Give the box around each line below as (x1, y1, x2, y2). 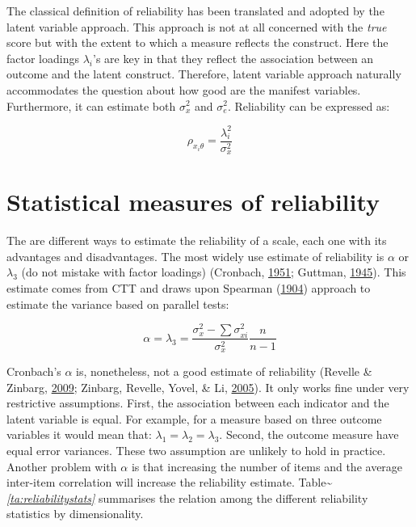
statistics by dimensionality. (6, 505, 144, 522)
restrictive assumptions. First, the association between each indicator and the (6, 394, 389, 411)
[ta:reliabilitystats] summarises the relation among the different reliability (6, 489, 368, 506)
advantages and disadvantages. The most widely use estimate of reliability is (6, 247, 384, 264)
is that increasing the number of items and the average (131, 457, 403, 474)
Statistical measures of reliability (6, 185, 380, 218)
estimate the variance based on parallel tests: (6, 295, 229, 312)
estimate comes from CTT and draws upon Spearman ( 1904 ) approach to (6, 280, 371, 297)
